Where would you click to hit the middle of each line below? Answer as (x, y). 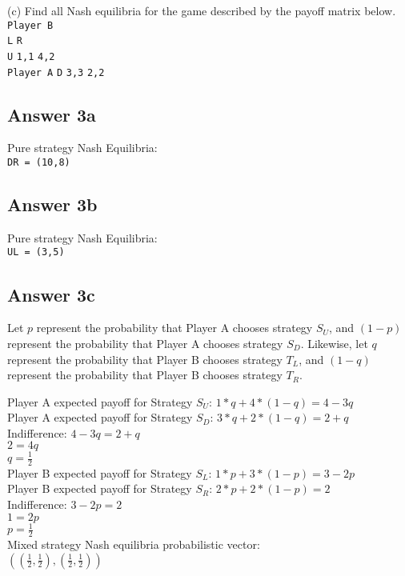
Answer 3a (52, 114)
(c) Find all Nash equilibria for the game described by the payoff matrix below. (202, 10)
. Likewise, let (334, 343)
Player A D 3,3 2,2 (56, 72)
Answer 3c (51, 294)
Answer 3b (52, 204)
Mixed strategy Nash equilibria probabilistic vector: (134, 544)
